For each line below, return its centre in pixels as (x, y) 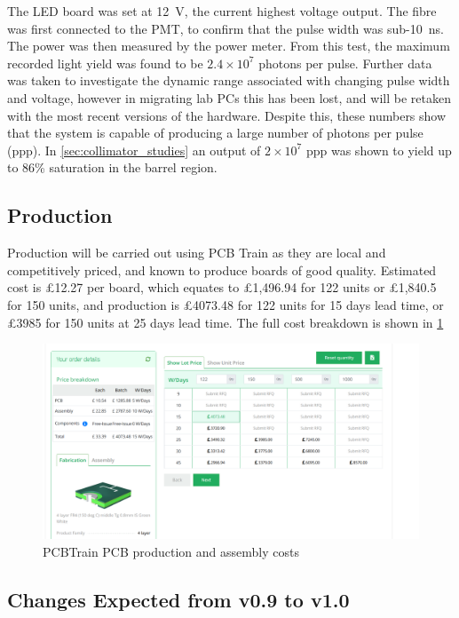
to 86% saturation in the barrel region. (112, 167)
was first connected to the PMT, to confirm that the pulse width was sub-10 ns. (226, 28)
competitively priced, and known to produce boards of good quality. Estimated (222, 269)
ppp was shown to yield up (379, 150)
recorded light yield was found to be (105, 63)
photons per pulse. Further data (345, 63)
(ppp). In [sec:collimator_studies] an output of (134, 150)
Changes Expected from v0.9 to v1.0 (178, 599)
